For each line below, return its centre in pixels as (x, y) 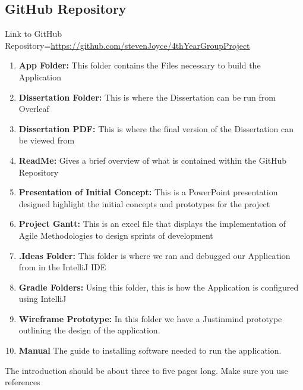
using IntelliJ (42, 299)
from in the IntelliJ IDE (62, 267)
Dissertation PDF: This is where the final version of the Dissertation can (156, 128)
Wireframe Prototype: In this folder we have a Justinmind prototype (150, 318)
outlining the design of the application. (89, 330)
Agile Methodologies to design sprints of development (116, 235)
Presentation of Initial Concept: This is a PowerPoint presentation (148, 192)
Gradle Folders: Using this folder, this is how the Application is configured (159, 287)
